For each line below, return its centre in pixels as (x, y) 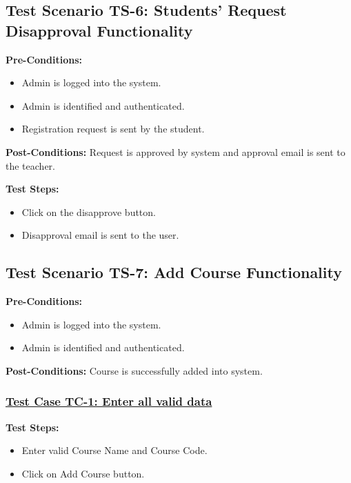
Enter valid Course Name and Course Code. (114, 450)
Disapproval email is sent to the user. (100, 235)
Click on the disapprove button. (89, 211)
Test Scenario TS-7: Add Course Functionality (174, 272)
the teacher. (30, 165)
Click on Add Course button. (83, 473)
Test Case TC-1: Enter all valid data (109, 401)
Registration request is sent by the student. (113, 129)
